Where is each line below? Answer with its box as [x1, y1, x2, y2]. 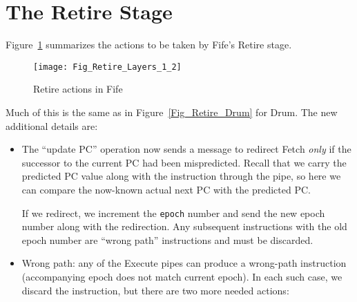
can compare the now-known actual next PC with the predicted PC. [21, 182, 311, 196]
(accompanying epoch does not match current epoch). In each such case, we [21, 269, 342, 283]
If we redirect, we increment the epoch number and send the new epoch [21, 205, 325, 220]
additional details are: [6, 118, 98, 133]
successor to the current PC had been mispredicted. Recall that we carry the [21, 155, 347, 169]
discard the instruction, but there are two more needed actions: [21, 283, 289, 297]
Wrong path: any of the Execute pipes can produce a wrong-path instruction [21, 256, 347, 270]
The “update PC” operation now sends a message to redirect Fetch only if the [21, 142, 351, 156]
